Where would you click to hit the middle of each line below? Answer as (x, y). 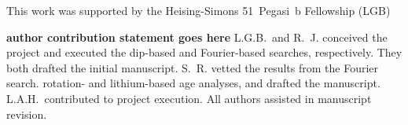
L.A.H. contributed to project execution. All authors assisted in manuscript (189, 98)
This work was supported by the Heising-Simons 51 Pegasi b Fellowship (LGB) (198, 10)
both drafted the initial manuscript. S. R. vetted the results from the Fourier (193, 67)
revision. (27, 114)
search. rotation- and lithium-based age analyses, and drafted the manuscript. (193, 83)
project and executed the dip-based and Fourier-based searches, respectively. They (204, 52)
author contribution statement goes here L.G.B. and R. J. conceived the (197, 37)
